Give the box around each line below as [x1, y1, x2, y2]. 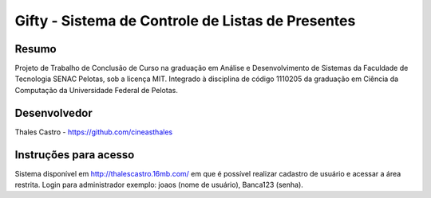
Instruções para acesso [14, 148, 135, 161]
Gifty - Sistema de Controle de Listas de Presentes [14, 12, 356, 29]
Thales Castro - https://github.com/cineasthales [14, 127, 173, 137]
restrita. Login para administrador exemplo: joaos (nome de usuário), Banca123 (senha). [14, 180, 303, 190]
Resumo [14, 42, 57, 56]
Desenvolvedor [14, 106, 93, 119]
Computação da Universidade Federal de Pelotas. [14, 85, 179, 95]
